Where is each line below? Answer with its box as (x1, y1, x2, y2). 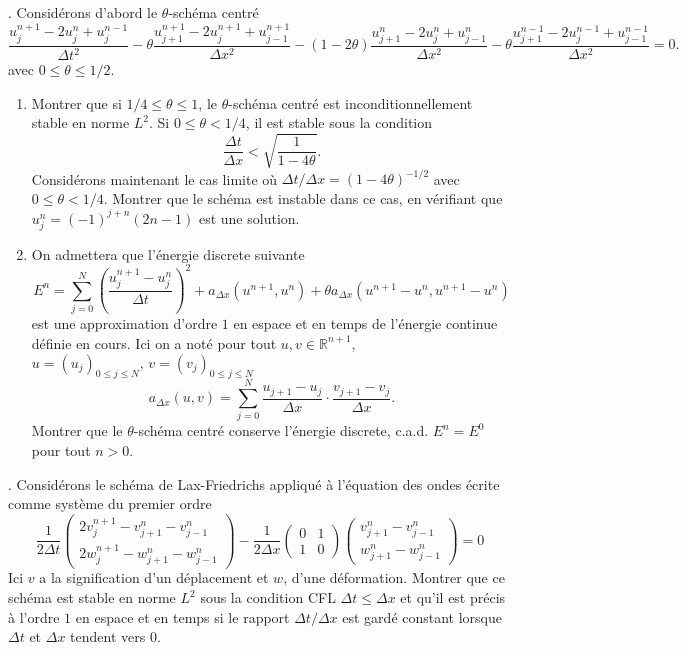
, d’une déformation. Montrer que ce (283, 567, 505, 588)
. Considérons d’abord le (8, 2, 158, 22)
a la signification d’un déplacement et (39, 567, 269, 588)
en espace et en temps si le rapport (75, 606, 290, 627)
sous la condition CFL (200, 587, 336, 608)
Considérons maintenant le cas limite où (31, 168, 278, 189)
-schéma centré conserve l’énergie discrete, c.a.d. (133, 420, 429, 441)
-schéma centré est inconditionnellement (228, 92, 473, 113)
